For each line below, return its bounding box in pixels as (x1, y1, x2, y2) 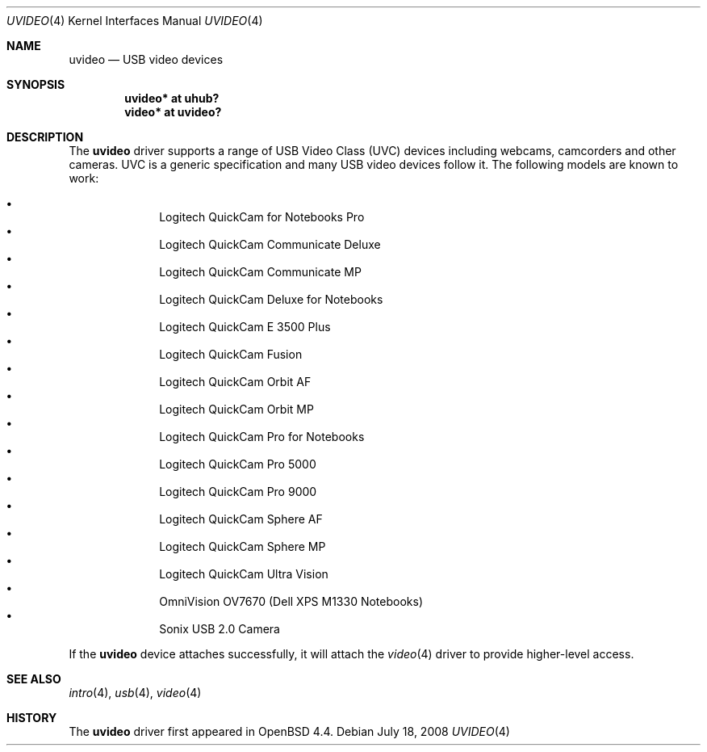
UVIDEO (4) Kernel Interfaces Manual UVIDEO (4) (6, 14, 263, 27)
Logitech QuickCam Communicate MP (159, 265, 362, 279)
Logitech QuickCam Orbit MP (159, 402, 314, 416)
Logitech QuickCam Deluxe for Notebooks (159, 292, 383, 306)
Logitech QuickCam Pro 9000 (159, 485, 317, 498)
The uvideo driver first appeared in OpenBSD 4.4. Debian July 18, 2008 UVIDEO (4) (69, 725, 510, 738)
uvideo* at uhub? (124, 91, 220, 105)
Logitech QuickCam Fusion (159, 347, 303, 361)
